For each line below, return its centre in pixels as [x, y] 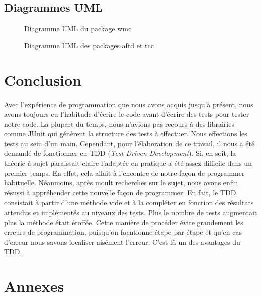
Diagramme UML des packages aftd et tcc [89, 45]
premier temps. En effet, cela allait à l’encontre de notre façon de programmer [124, 173]
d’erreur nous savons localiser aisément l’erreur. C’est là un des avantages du [122, 241]
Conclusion [43, 80]
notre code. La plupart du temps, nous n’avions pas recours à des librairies [119, 123]
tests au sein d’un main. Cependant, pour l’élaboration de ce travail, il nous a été [129, 143]
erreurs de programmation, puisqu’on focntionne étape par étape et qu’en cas [123, 232]
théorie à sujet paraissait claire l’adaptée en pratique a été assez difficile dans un [128, 163]
